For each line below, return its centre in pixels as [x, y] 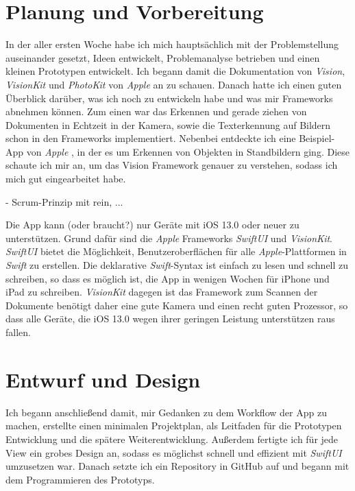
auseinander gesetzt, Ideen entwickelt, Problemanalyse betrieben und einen [163, 57]
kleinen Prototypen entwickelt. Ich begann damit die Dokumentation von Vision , [175, 71]
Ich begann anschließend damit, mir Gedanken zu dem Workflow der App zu [166, 412]
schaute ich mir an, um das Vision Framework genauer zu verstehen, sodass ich [172, 165]
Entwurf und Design [103, 379]
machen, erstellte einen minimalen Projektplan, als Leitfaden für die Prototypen [174, 426]
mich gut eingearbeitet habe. [66, 179]
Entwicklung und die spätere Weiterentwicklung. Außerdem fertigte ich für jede [172, 439]
